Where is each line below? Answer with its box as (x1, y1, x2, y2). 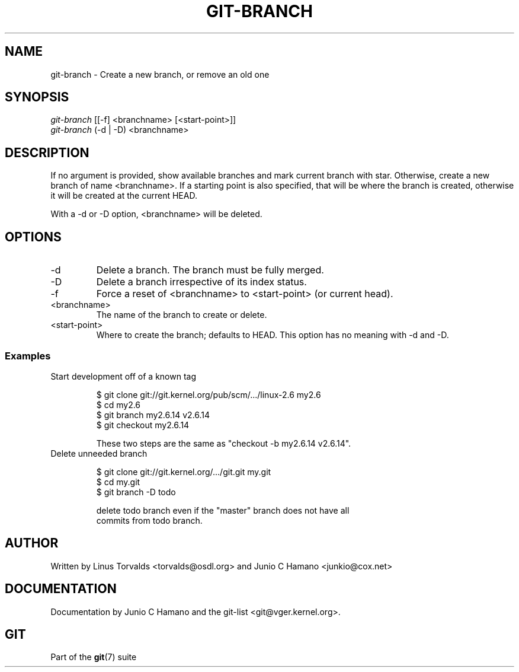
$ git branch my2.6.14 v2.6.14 (96, 409, 210, 420)
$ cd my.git (96, 476, 140, 487)
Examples (5, 349, 51, 362)
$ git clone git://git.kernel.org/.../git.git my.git (96, 466, 271, 477)
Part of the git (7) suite (50, 652, 137, 663)
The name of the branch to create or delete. (96, 310, 267, 320)
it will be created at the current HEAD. (50, 190, 197, 201)
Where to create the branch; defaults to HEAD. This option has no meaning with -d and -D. (96, 330, 449, 340)
